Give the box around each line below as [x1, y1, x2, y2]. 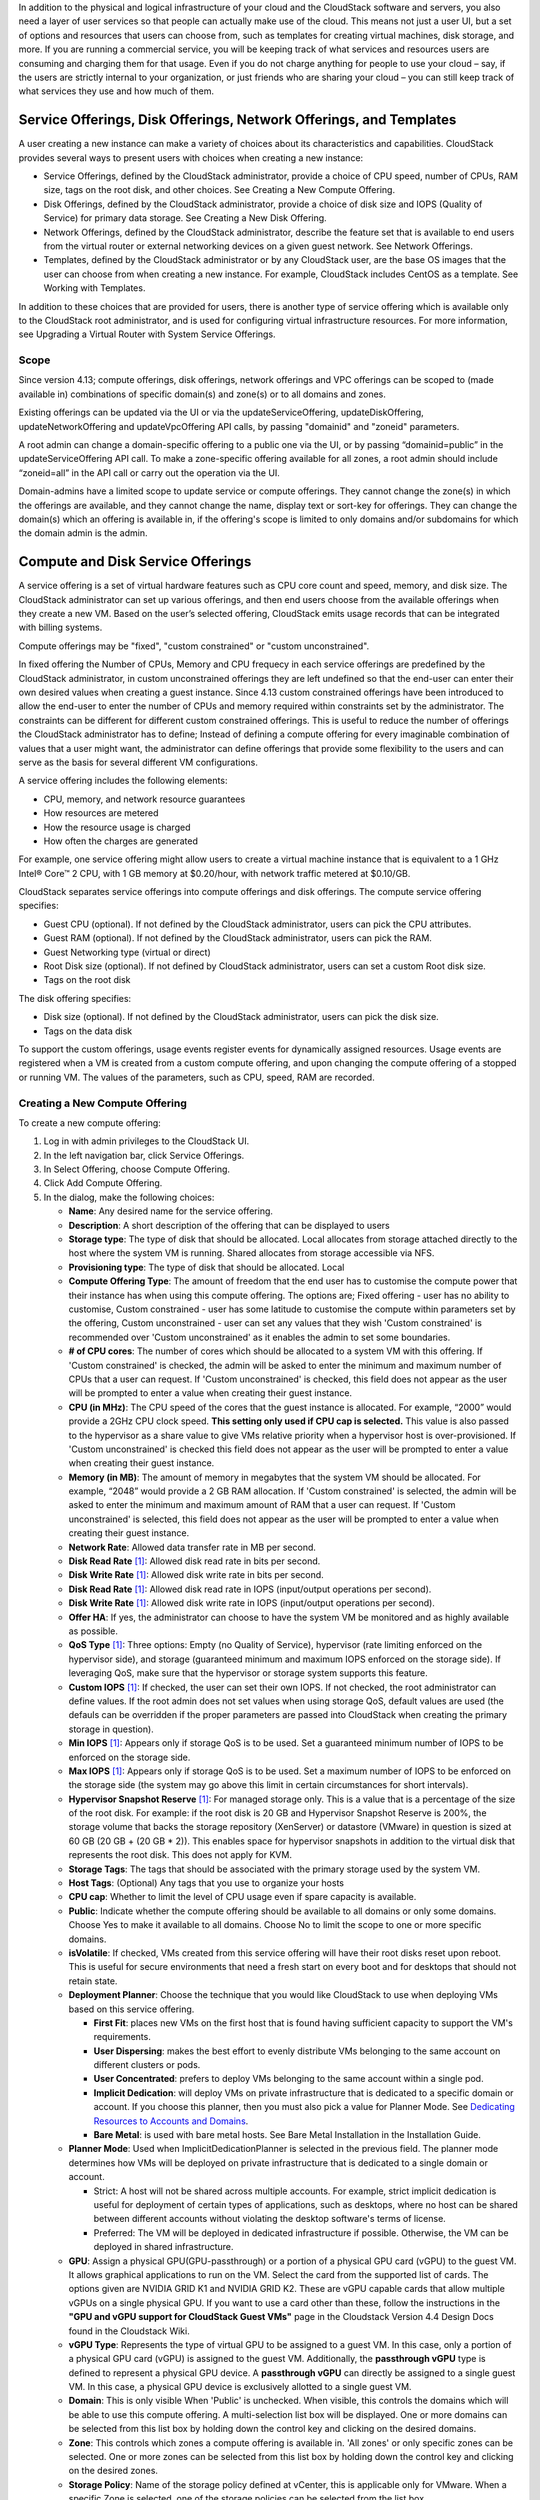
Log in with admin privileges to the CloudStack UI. [43, 1135, 250, 1147]
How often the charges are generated [43, 835, 199, 847]
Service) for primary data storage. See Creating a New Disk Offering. [43, 212, 327, 224]
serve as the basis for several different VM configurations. [18, 756, 259, 768]
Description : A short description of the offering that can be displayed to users [68, 1219, 390, 1231]
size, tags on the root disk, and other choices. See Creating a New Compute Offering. [43, 184, 395, 196]
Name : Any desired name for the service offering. [68, 1205, 274, 1217]
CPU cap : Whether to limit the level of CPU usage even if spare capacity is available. [68, 1891, 417, 1903]
